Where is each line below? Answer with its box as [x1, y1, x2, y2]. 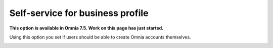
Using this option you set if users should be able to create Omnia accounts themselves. [9, 34, 192, 40]
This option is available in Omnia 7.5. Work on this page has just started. [9, 25, 164, 31]
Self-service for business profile [9, 7, 149, 18]
